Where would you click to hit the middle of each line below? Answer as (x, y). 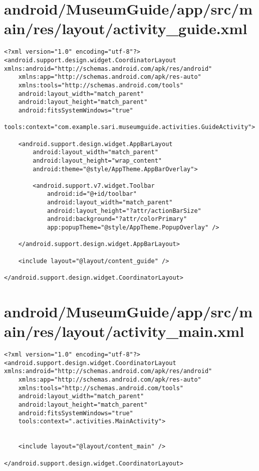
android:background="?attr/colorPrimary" (117, 219)
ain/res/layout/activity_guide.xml (126, 28)
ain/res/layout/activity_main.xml (124, 331)
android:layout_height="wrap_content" (97, 160)
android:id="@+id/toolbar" (92, 194)
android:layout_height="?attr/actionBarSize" (124, 211)
